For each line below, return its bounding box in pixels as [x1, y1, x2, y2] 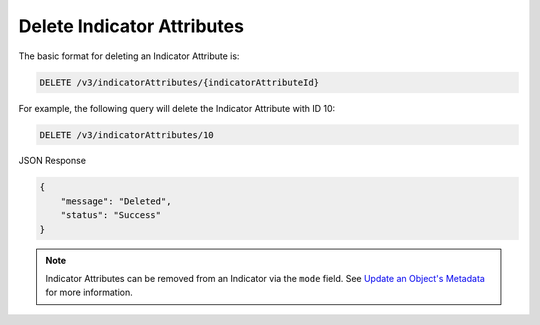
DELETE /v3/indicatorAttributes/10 [39, 129, 214, 140]
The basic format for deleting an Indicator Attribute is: [18, 50, 240, 62]
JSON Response [18, 155, 87, 167]
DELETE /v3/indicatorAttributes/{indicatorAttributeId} [39, 76, 320, 88]
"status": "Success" [60, 210, 162, 221]
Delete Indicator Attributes [18, 15, 245, 37]
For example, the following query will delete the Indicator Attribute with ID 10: [18, 102, 336, 114]
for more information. [45, 286, 134, 299]
